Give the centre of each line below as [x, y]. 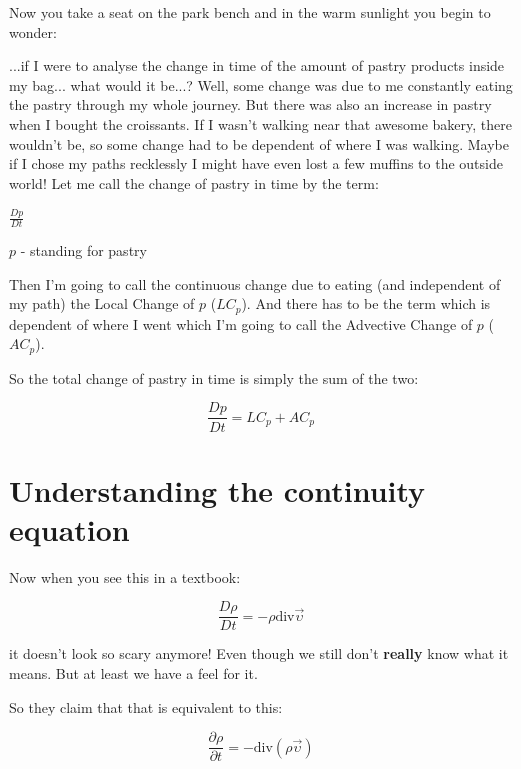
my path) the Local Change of [102, 303]
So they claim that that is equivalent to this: [146, 706]
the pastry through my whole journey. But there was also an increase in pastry [250, 104]
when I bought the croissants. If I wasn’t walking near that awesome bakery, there [260, 123]
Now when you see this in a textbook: [125, 576]
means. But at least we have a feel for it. [133, 673]
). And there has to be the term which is [366, 303]
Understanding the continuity [217, 489]
